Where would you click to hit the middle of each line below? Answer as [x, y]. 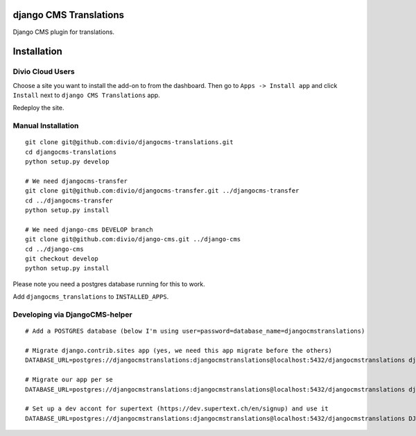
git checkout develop [62, 259]
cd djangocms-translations [71, 152]
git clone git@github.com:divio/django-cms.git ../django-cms [133, 239]
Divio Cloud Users [44, 71]
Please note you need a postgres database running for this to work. [109, 284]
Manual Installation [46, 126]
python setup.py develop [67, 162]
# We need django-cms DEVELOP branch [89, 229]
